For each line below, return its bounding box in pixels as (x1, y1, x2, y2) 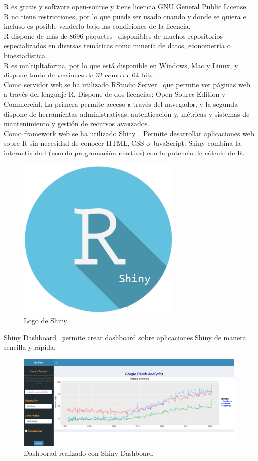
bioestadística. (4, 50, 47, 60)
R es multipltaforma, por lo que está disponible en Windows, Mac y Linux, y (4, 60, 238, 70)
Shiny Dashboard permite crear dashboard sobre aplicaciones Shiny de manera (4, 332, 246, 342)
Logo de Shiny (24, 315, 67, 326)
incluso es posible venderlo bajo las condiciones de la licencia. (4, 21, 191, 31)
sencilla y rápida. (4, 342, 56, 352)
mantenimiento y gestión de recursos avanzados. (4, 118, 150, 129)
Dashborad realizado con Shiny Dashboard (24, 447, 153, 458)
